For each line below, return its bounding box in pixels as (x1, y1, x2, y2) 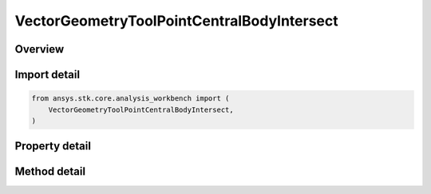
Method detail (14, 164, 86, 179)
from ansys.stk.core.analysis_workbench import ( (31, 94, 230, 103)
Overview (14, 42, 65, 56)
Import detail (14, 68, 80, 81)
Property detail (14, 140, 92, 153)
